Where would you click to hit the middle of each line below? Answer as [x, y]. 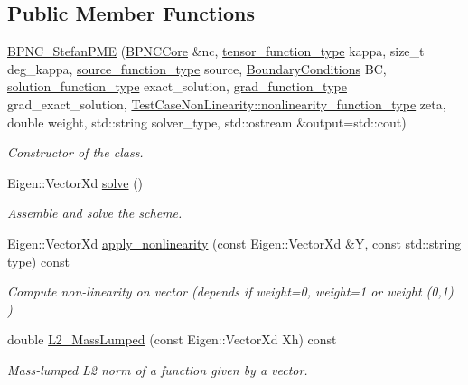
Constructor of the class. [75, 152]
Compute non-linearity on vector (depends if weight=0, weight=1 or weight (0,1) [230, 291]
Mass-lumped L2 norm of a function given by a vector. [158, 369]
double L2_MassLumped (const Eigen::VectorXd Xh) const [172, 339]
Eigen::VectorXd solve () [75, 182]
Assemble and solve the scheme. [95, 213]
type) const [38, 261]
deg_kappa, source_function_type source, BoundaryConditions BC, [197, 68]
